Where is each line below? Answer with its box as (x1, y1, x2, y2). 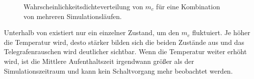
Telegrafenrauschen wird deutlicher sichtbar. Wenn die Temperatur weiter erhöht (4, 46, 247, 57)
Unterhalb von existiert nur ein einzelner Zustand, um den (4, 27, 179, 38)
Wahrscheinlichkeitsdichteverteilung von (24, 1, 143, 11)
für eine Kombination (156, 1, 220, 11)
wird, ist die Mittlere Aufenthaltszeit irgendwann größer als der (4, 56, 194, 66)
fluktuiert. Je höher (192, 27, 251, 38)
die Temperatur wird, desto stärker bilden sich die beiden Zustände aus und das (4, 37, 244, 47)
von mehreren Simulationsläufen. (24, 11, 122, 21)
